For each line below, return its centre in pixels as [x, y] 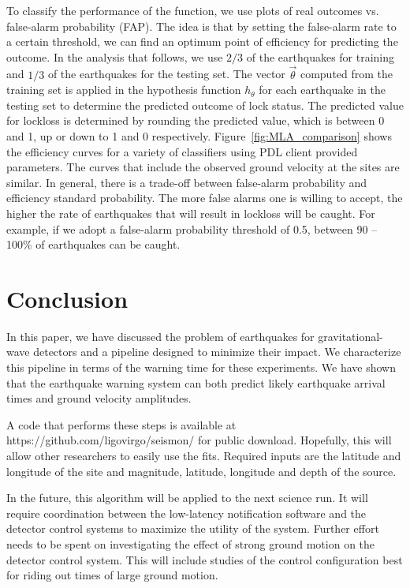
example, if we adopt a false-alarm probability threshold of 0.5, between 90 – [192, 228]
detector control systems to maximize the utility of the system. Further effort [193, 528]
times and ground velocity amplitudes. [99, 398]
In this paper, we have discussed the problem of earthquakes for [160, 336]
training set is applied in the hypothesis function [124, 90]
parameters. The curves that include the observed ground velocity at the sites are [203, 167]
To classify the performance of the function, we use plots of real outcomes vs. [193, 10]
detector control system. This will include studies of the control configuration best [205, 559]
